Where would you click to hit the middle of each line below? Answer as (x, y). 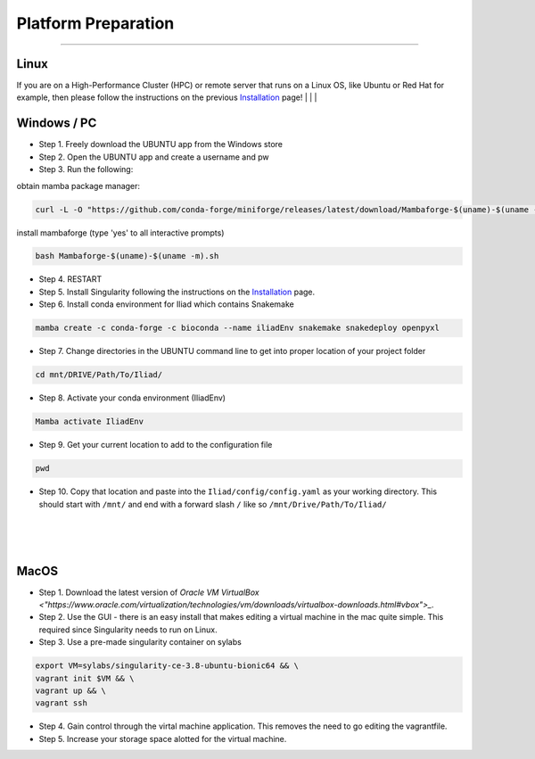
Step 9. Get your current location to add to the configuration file (156, 445)
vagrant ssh (62, 703)
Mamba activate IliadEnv (90, 422)
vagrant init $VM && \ (85, 678)
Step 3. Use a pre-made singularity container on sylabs (140, 642)
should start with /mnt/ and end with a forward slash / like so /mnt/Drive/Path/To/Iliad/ (213, 504)
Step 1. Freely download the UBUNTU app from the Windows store (160, 144)
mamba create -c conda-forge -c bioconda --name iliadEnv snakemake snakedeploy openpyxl (238, 328)
